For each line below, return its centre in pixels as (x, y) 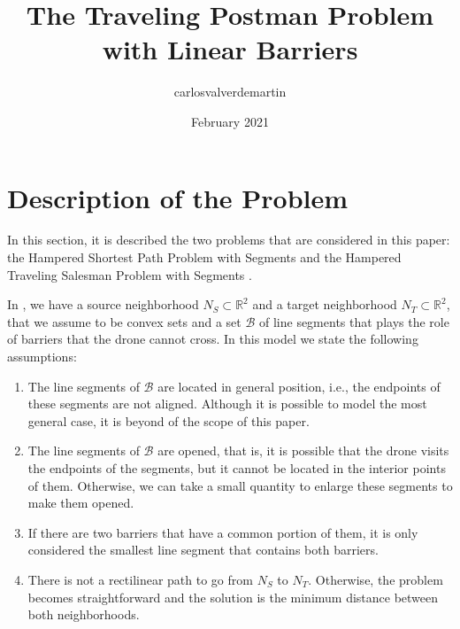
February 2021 (230, 121)
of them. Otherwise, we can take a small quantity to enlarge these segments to (240, 485)
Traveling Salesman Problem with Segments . (130, 274)
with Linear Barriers (230, 49)
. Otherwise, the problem (376, 579)
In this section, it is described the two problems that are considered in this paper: (229, 240)
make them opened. (81, 503)
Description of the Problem (178, 197)
